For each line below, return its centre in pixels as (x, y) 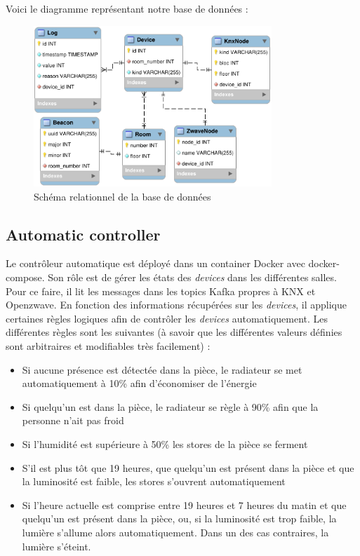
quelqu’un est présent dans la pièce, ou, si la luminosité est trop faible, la (179, 518)
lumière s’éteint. (56, 546)
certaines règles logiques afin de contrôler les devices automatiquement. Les (167, 318)
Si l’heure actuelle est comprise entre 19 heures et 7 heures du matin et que (184, 504)
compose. (25, 277)
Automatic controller (83, 234)
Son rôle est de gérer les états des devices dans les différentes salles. (192, 277)
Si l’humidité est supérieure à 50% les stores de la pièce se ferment (165, 443)
